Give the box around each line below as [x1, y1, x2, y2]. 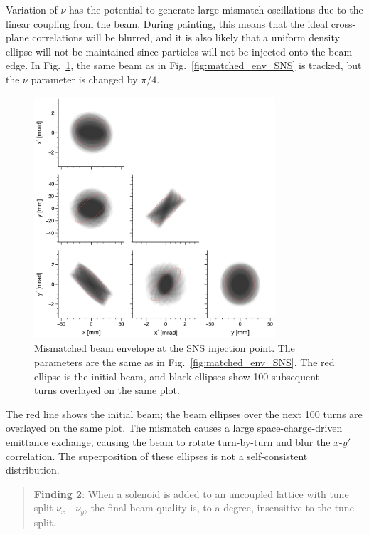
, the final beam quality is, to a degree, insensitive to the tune [84, 500, 354, 515]
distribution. [6, 462, 60, 477]
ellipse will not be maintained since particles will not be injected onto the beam [6, 43, 353, 58]
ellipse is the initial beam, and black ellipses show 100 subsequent [34, 368, 320, 383]
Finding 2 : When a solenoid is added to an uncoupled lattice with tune [33, 486, 349, 501]
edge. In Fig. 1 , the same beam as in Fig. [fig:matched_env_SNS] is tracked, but [6, 58, 362, 73]
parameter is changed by [31, 71, 138, 86]
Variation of [6, 2, 58, 16]
